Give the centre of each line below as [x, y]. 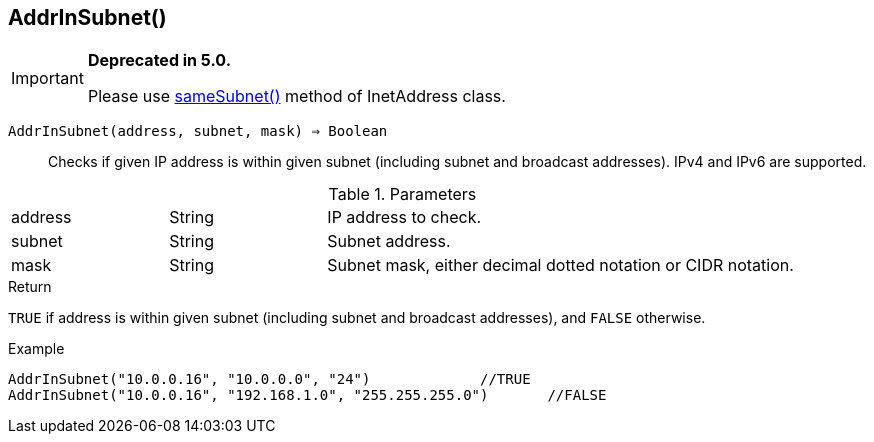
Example [36, 349]
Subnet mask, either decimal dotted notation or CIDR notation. [560, 265]
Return [30, 287]
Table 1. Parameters [402, 194]
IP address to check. [404, 217]
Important [47, 78]
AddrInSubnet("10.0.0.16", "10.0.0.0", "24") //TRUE [269, 379]
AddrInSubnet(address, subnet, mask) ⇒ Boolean [198, 131]
